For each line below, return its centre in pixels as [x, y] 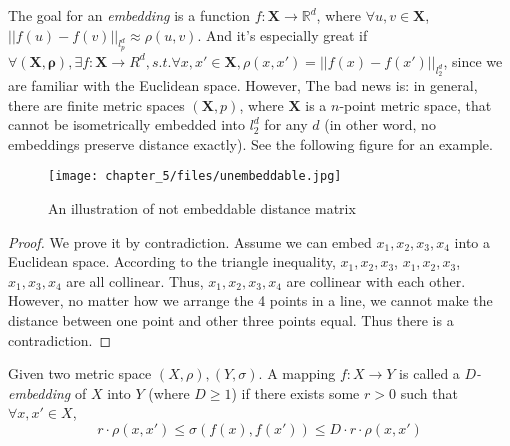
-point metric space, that [415, 104]
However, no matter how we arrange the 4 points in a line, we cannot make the [250, 300]
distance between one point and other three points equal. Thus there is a [231, 320]
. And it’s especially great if [282, 34]
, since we [473, 60]
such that [429, 392]
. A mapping [297, 373]
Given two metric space [80, 373]
